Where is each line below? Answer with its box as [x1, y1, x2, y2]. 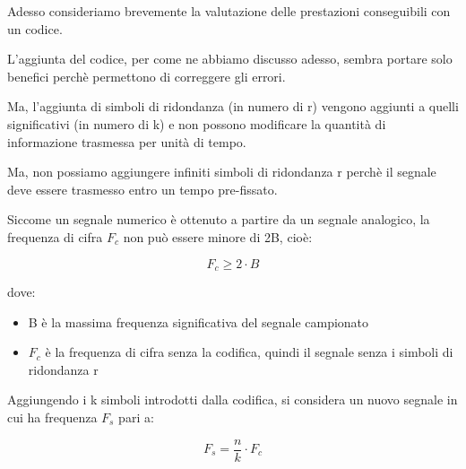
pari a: [118, 407, 154, 426]
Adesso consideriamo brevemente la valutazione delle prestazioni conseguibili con [7, 2, 451, 20]
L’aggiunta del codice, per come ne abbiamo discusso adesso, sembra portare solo [7, 49, 453, 68]
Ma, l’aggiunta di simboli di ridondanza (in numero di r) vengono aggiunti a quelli [7, 97, 459, 116]
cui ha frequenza [7, 407, 98, 426]
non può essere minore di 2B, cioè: [123, 227, 313, 246]
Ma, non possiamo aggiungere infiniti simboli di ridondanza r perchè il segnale [7, 162, 436, 181]
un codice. [7, 19, 63, 38]
